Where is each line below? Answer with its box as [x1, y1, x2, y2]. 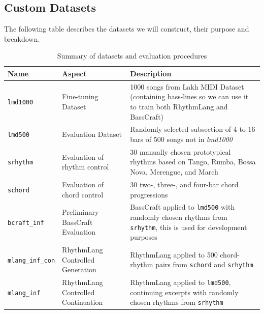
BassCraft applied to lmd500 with [130, 202, 235, 212]
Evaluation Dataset [62, 129, 122, 139]
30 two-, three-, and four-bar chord [130, 179, 239, 189]
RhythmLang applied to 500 [130, 249, 218, 260]
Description [130, 68, 172, 78]
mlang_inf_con [8, 256, 55, 264]
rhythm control [62, 161, 109, 172]
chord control [62, 189, 104, 199]
